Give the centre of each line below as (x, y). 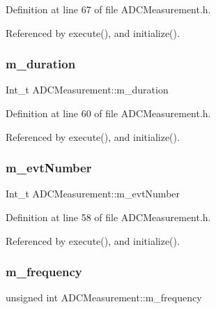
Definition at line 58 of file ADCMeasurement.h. (108, 217)
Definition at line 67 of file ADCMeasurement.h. (108, 9)
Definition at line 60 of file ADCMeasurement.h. (108, 113)
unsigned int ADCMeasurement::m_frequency (104, 297)
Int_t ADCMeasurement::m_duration (87, 90)
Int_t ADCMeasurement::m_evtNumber (93, 194)
